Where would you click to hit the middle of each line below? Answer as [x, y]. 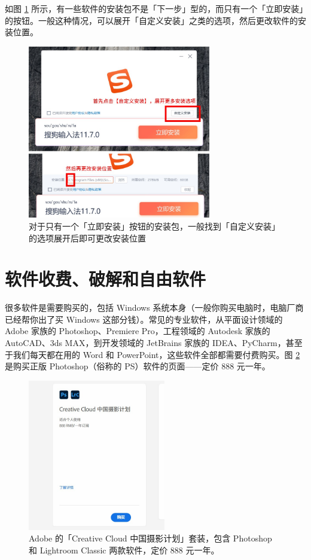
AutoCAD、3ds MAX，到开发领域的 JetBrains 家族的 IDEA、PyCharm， [145, 343]
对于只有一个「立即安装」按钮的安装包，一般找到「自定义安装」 [154, 226]
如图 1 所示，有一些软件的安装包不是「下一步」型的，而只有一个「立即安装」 [154, 8]
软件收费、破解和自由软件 [106, 279]
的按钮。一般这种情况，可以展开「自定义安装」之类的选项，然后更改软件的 [151, 20]
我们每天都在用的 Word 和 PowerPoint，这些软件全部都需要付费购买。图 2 [156, 354]
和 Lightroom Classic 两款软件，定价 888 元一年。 [124, 550]
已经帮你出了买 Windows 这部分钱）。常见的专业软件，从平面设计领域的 [144, 319]
